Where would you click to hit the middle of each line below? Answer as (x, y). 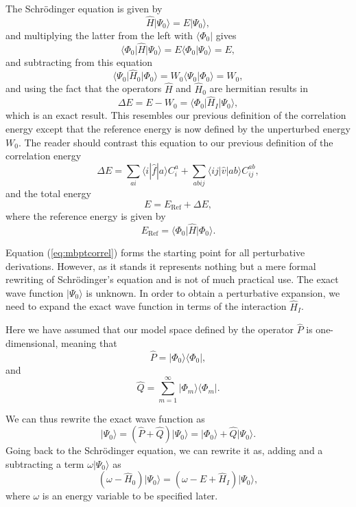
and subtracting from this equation (79, 61)
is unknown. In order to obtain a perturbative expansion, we (213, 292)
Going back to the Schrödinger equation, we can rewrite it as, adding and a (164, 450)
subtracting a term (45, 463)
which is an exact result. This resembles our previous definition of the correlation (176, 115)
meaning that (89, 343)
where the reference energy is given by (86, 216)
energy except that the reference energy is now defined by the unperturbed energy (178, 129)
